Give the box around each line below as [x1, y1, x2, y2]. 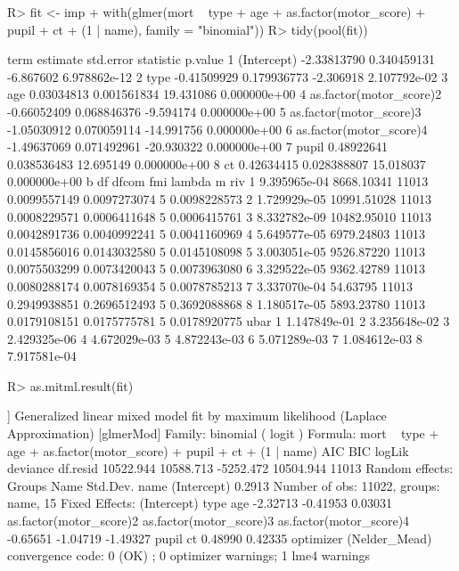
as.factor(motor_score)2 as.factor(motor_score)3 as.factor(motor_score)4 [7, 511, 410, 530]
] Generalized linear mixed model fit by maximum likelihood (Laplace [7, 406, 387, 425]
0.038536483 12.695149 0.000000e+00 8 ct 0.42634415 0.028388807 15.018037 [7, 154, 426, 173]
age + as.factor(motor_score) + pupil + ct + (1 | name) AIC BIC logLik [7, 441, 409, 460]
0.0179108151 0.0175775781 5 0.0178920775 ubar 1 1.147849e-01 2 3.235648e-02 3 [7, 312, 450, 330]
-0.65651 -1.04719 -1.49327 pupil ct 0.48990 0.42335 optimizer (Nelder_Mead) [7, 528, 432, 547]
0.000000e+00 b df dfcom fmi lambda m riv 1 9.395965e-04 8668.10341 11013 [7, 172, 429, 191]
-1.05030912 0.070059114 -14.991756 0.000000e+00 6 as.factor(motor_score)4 [7, 119, 428, 138]
